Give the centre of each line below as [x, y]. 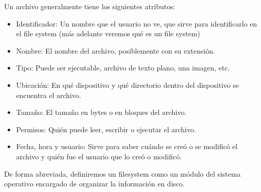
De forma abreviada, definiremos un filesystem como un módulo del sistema [123, 173]
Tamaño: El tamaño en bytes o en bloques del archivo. [101, 112]
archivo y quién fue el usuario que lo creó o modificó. [99, 156]
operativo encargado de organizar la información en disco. [94, 184]
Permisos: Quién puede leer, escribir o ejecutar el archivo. [106, 129]
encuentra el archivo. [49, 95]
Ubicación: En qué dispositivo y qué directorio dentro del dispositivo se [127, 85]
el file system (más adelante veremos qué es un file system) [108, 33]
